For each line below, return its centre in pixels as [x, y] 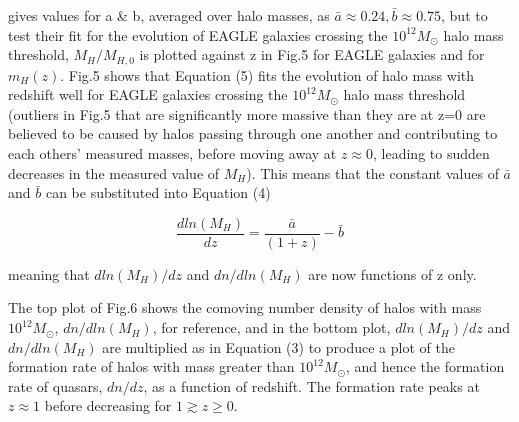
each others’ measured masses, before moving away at [172, 153]
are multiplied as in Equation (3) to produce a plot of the [278, 346]
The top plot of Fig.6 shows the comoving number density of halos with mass [245, 307]
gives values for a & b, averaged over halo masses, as [169, 15]
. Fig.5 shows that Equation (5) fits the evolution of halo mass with [267, 74]
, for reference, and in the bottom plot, [271, 327]
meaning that [49, 273]
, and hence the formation [425, 366]
